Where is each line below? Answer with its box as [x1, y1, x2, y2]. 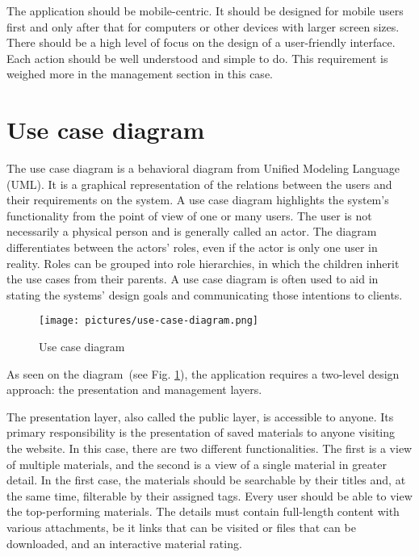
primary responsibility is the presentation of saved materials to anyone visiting [6, 424, 396, 441]
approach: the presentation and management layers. [6, 381, 262, 398]
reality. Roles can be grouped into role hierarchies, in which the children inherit [6, 254, 400, 271]
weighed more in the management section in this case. [6, 65, 273, 82]
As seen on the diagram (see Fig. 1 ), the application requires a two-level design [6, 365, 400, 382]
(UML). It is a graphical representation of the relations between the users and [6, 175, 392, 192]
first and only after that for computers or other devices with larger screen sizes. [6, 18, 400, 35]
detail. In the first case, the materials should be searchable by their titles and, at [6, 471, 406, 488]
